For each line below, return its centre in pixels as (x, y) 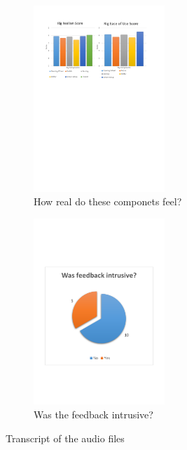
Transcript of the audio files (65, 438)
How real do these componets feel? (108, 201)
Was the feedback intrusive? (93, 414)
